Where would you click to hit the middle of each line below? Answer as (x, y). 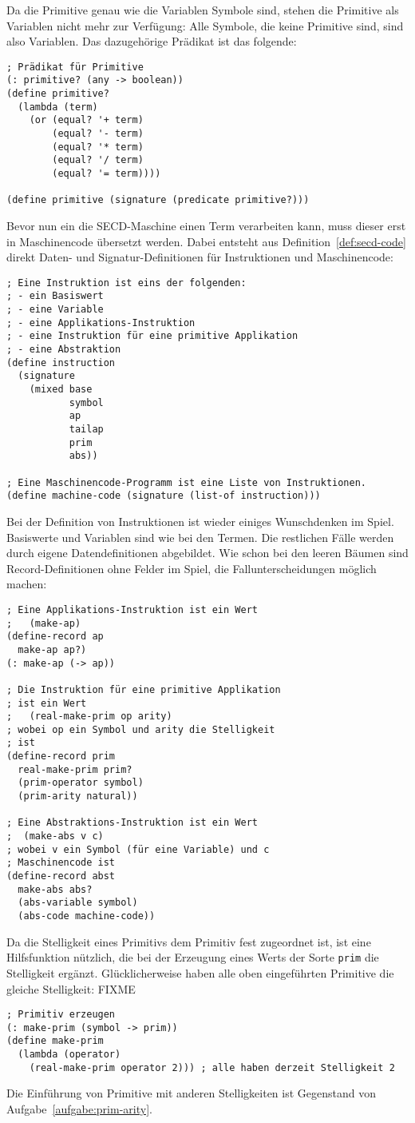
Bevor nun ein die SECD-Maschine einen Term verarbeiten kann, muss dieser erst (206, 225)
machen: (27, 584)
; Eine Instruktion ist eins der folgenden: (126, 283)
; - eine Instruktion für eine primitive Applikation (152, 336)
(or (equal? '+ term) (86, 120)
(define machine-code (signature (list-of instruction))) (164, 496)
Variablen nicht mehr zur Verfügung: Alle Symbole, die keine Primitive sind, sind (205, 25)
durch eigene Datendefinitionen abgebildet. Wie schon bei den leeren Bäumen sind (207, 553)
